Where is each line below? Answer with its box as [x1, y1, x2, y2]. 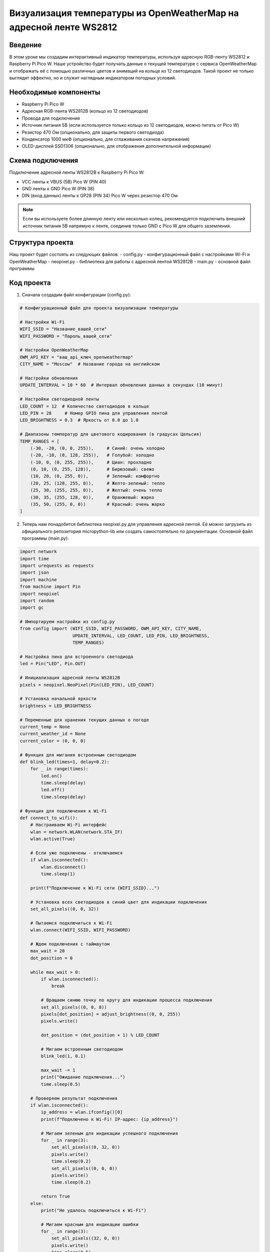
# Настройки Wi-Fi [19, 319, 65, 325]
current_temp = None [19, 724, 70, 730]
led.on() [40, 773, 62, 779]
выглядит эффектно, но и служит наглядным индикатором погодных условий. [9, 75, 176, 81]
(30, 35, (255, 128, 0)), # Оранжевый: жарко [30, 494, 154, 500]
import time [19, 556, 49, 561]
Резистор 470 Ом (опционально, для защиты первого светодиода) [21, 129, 164, 135]
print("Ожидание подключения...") [40, 1074, 125, 1080]
